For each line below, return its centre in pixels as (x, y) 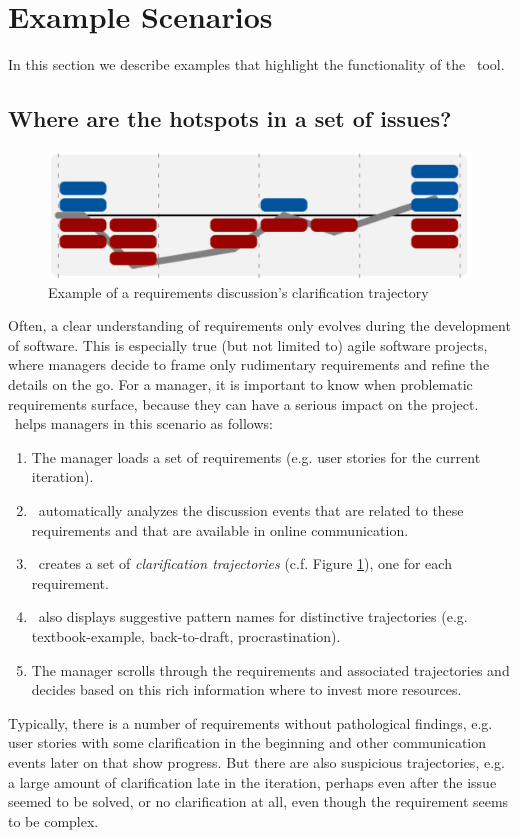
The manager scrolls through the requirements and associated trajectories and (270, 669)
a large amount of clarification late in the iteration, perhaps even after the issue (252, 781)
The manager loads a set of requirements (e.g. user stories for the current (256, 456)
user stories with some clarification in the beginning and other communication (247, 742)
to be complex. (53, 820)
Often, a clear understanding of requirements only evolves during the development (259, 325)
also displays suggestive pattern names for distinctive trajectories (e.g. (253, 616)
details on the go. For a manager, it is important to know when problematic (240, 384)
